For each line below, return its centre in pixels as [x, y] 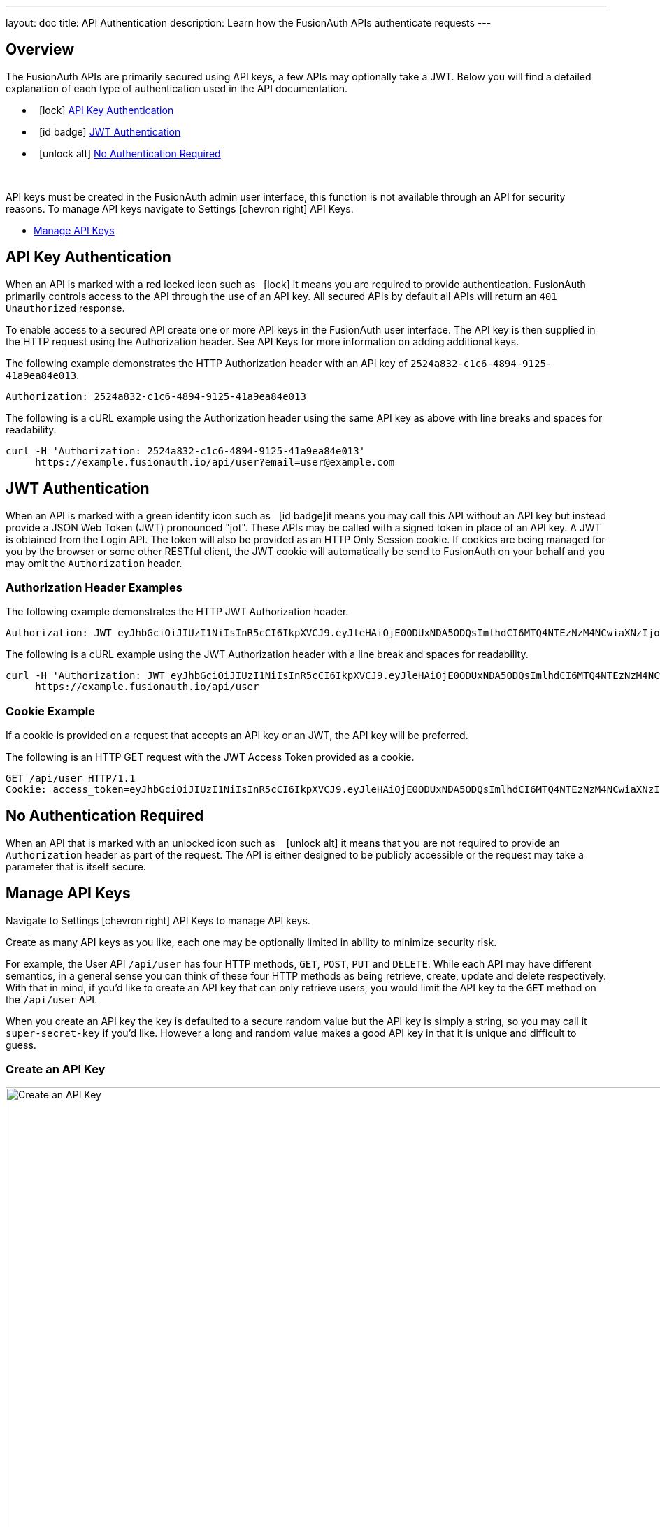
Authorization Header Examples [94, 587]
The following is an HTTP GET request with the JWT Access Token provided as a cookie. [210, 757]
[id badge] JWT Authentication [110, 131]
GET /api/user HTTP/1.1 [71, 779]
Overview [40, 50]
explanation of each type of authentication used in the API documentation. [177, 88]
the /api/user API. [52, 999]
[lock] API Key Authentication [106, 110]
